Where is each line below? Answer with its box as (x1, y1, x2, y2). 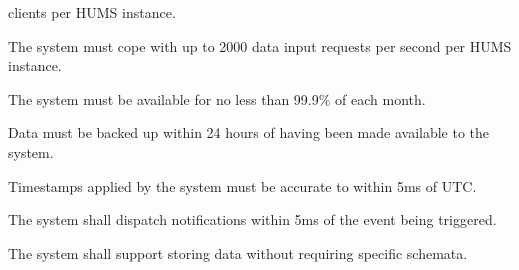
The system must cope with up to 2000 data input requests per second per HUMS (8, 35, 512, 56)
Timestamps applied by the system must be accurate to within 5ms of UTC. (8, 175, 477, 196)
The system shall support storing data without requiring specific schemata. (8, 242, 468, 263)
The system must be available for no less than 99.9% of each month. (8, 88, 426, 109)
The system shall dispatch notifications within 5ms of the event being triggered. (8, 209, 497, 230)
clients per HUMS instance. (8, 2, 176, 22)
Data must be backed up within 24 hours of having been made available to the (8, 122, 490, 143)
